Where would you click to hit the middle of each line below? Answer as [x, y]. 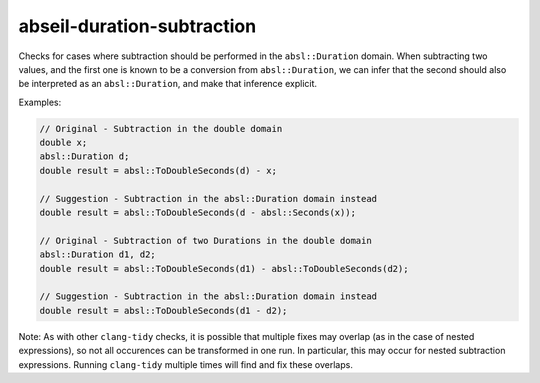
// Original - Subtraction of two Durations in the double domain [205, 240]
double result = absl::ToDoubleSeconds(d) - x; [158, 170]
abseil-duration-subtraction [137, 26]
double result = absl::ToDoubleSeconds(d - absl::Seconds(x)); [198, 213]
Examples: [40, 102]
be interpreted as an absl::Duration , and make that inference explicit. [168, 84]
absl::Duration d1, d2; [98, 254]
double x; [63, 143]
